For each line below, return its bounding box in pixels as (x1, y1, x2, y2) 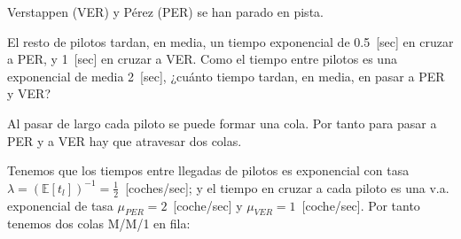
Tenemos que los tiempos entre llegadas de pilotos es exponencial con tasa (7, 161, 410, 180)
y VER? (7, 84, 51, 103)
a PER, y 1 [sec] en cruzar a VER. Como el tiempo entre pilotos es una (7, 50, 397, 68)
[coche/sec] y (173, 196, 243, 214)
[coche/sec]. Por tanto (301, 196, 420, 214)
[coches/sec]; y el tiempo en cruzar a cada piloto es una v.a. (125, 178, 449, 197)
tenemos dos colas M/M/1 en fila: (7, 214, 191, 233)
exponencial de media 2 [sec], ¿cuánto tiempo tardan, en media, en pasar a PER (7, 66, 445, 85)
